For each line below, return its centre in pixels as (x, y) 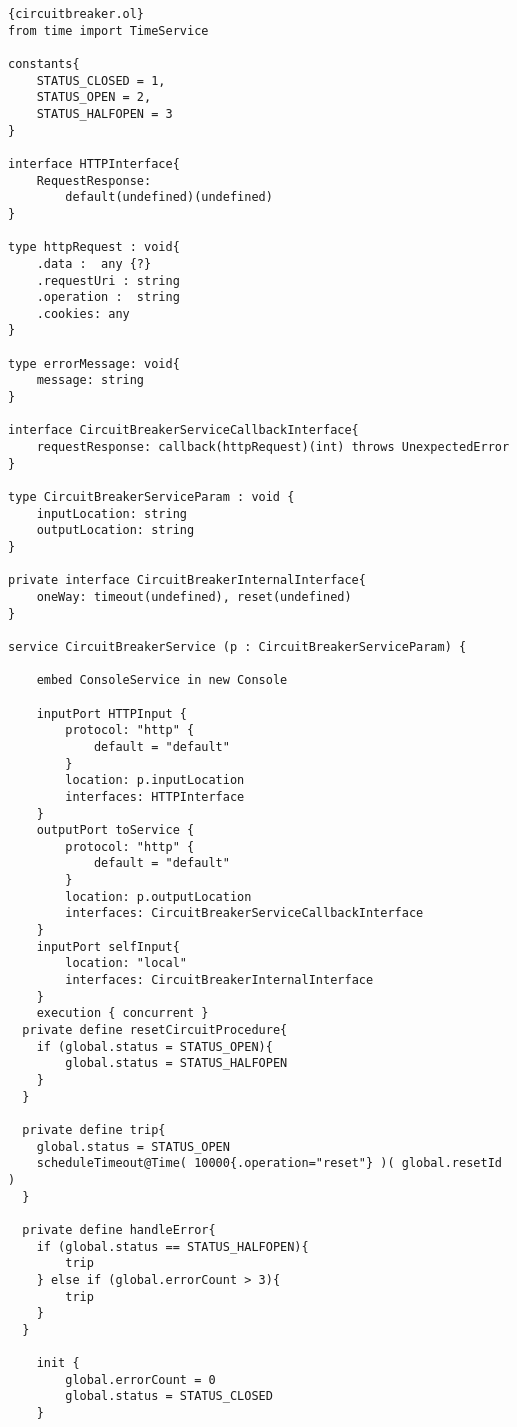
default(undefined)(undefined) (169, 197)
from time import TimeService (108, 30)
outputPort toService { (115, 830)
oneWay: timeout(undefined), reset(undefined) (194, 596)
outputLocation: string (115, 530)
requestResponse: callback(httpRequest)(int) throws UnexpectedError (273, 447)
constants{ (44, 63)
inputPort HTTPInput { (111, 713)
